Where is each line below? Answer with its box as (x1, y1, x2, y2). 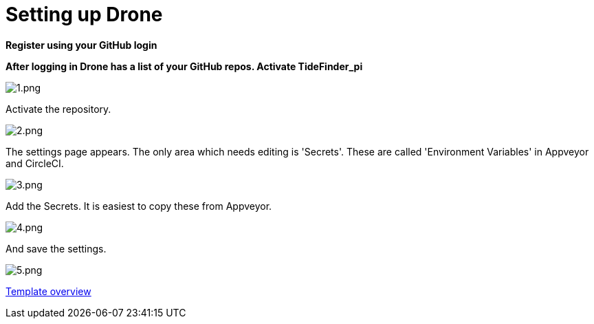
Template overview (5, 285, 91, 297)
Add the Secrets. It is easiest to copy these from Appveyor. (5, 199, 272, 212)
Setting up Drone (5, 3, 163, 26)
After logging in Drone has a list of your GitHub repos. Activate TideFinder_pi (5, 60, 363, 72)
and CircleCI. (5, 157, 64, 169)
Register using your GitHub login (5, 39, 157, 51)
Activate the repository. (5, 102, 111, 115)
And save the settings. (5, 242, 107, 255)
